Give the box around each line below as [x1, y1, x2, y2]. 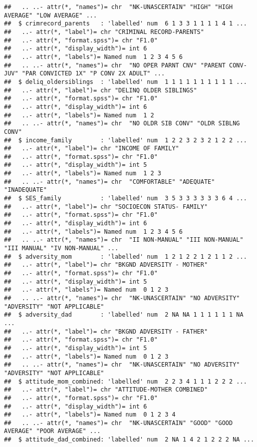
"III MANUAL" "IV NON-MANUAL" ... [4, 245, 119, 252]
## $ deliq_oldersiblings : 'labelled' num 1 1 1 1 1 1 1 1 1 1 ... [4, 78, 247, 85]
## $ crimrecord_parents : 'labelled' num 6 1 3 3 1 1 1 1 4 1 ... [4, 20, 247, 27]
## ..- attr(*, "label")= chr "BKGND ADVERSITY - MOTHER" [4, 261, 208, 269]
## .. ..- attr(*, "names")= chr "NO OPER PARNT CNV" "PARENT [4, 61, 226, 69]
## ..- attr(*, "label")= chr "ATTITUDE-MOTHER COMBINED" [4, 386, 208, 394]
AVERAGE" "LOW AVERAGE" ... [4, 11, 97, 19]
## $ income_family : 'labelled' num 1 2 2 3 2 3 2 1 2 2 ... [4, 136, 247, 144]
